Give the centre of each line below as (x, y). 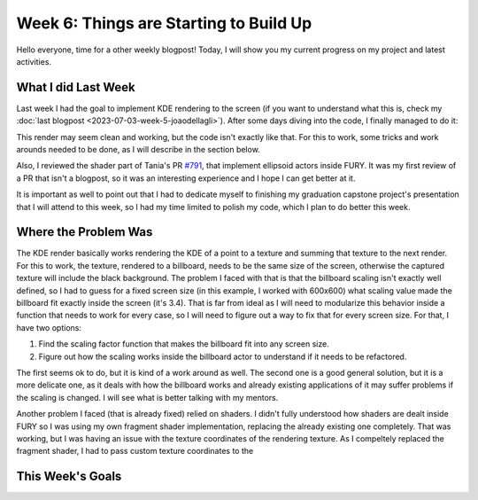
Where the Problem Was (85, 232)
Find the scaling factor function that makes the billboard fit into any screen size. (184, 344)
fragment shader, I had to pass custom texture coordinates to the (135, 451)
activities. (34, 61)
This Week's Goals (69, 477)
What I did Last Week (76, 87)
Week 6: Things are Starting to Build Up (164, 23)
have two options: (49, 327)
